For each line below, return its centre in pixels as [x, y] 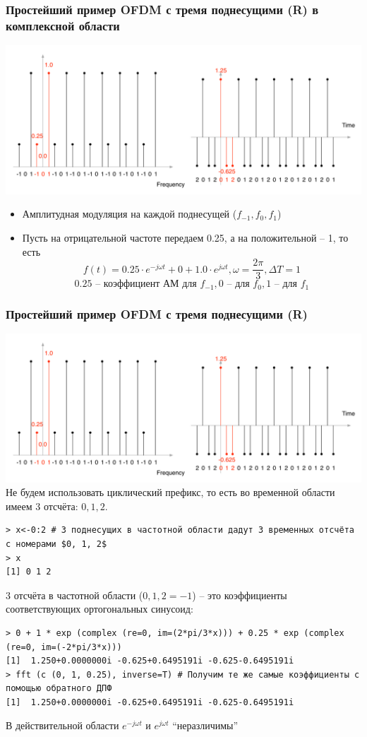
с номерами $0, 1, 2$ [56, 544]
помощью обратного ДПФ [59, 689]
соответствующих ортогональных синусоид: [100, 609]
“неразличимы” [205, 725]
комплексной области [63, 25]
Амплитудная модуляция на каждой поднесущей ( [130, 214]
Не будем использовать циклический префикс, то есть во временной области [170, 492]
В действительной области [62, 725]
